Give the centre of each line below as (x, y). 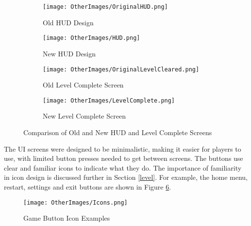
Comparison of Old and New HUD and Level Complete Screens (118, 132)
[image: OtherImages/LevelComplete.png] (109, 100)
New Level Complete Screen (84, 116)
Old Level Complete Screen (83, 85)
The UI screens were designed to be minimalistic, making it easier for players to (123, 148)
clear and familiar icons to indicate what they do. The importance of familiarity (123, 167)
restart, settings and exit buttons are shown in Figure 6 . (88, 186)
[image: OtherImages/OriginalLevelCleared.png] (121, 69)
